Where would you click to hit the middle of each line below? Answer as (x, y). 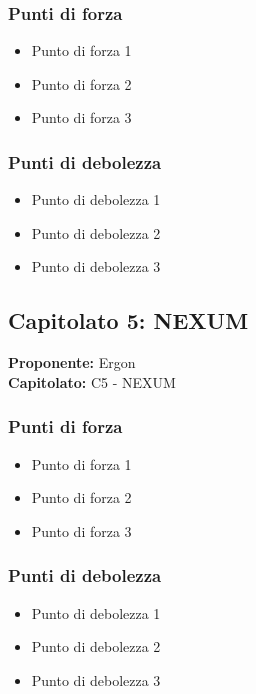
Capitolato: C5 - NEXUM (92, 381)
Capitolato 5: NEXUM (128, 320)
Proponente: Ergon (72, 362)
